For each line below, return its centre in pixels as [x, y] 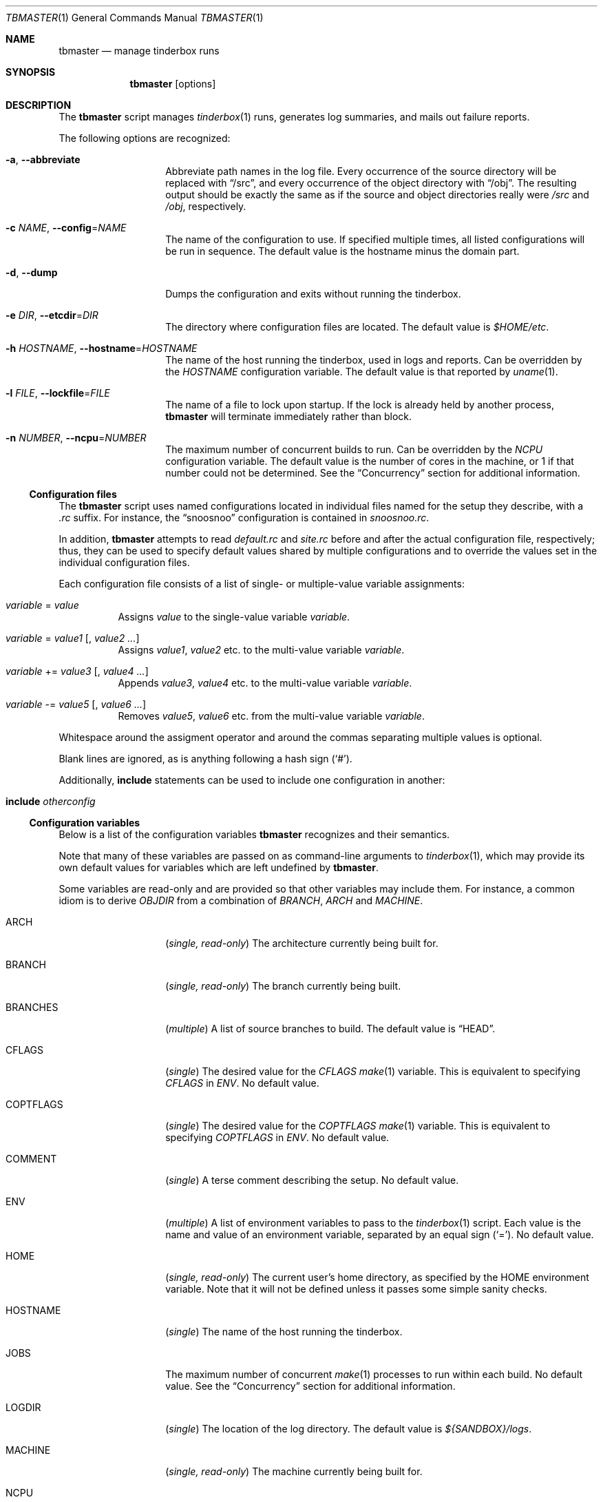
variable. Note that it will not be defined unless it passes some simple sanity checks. [356, 1289]
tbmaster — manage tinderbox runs [139, 51]
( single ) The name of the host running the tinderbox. [284, 1332]
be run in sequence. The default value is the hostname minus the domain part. [342, 251]
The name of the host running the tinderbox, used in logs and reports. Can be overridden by [374, 360]
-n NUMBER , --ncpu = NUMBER [76, 438]
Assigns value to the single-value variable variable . [234, 617]
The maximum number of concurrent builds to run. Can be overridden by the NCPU [354, 449]
